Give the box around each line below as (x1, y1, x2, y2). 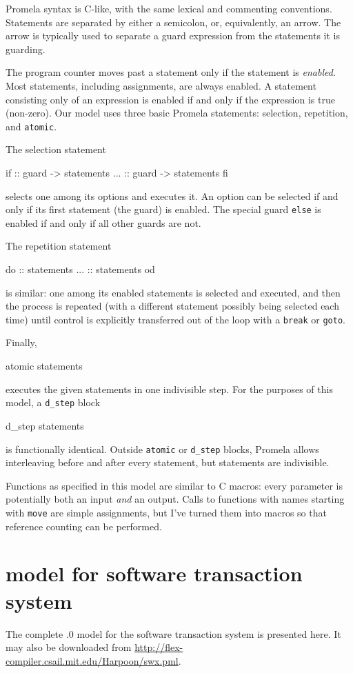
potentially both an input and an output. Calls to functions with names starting (6, 492, 345, 506)
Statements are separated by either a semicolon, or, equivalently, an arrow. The (6, 14, 341, 29)
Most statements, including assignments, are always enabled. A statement (6, 78, 316, 92)
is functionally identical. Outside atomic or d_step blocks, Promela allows (6, 441, 319, 456)
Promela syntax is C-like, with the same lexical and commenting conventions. (6, 1, 332, 15)
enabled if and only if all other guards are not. (6, 215, 201, 230)
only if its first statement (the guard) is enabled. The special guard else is (6, 202, 321, 217)
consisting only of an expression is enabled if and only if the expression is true (6, 92, 335, 106)
